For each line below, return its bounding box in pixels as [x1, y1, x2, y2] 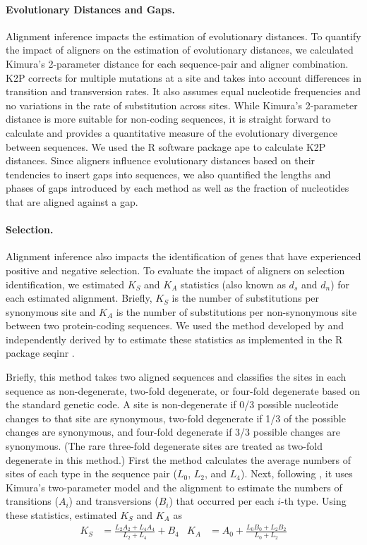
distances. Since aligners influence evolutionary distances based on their [6, 153, 315, 168]
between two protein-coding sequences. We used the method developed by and [6, 318, 344, 333]
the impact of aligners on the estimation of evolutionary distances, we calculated [6, 42, 354, 57]
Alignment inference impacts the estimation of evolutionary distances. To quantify [6, 28, 361, 43]
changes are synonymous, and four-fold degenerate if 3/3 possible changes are [6, 424, 340, 439]
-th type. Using [281, 494, 347, 508]
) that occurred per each [169, 494, 275, 508]
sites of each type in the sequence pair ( [6, 466, 177, 481]
